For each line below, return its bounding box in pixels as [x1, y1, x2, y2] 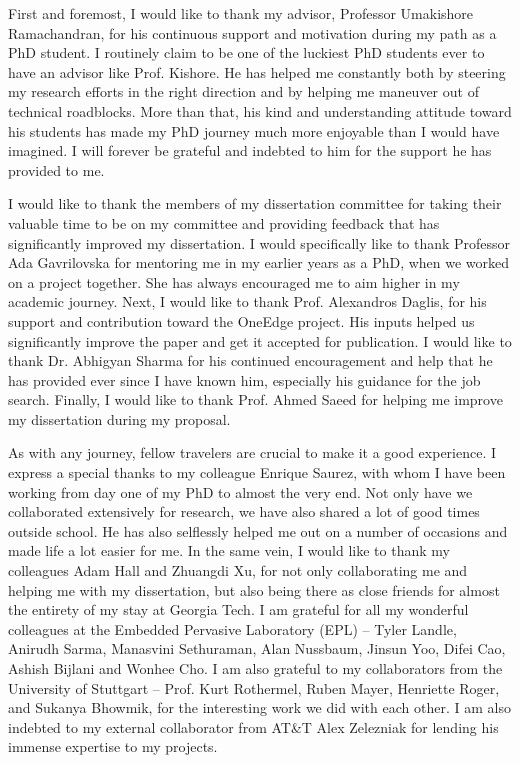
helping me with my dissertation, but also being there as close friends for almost [8, 579, 500, 600]
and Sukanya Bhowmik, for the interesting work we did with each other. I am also [8, 697, 511, 718]
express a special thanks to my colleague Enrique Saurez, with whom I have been [8, 462, 506, 483]
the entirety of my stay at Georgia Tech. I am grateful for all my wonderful [8, 599, 469, 620]
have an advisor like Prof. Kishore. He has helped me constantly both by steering [8, 61, 506, 82]
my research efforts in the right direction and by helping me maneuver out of [8, 81, 479, 102]
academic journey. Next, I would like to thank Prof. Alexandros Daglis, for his [8, 291, 487, 312]
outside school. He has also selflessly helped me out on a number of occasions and [8, 520, 508, 541]
